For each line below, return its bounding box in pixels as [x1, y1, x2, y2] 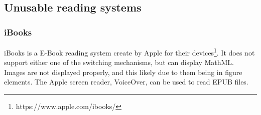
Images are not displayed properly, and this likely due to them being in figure [4, 66, 242, 77]
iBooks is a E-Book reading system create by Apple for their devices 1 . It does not [4, 46, 255, 57]
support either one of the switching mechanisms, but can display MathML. [4, 57, 234, 67]
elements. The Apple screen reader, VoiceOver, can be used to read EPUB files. [4, 76, 248, 87]
